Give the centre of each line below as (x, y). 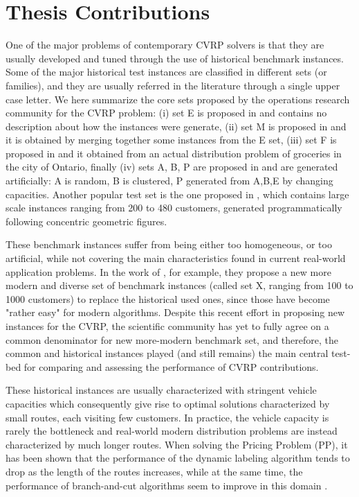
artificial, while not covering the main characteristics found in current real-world (176, 258)
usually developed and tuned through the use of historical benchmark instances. (175, 58)
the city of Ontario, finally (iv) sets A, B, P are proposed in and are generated (172, 167)
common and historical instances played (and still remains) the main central (167, 353)
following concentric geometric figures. (86, 221)
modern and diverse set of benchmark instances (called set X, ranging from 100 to (179, 285)
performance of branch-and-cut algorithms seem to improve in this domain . (167, 485)
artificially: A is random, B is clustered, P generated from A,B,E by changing (169, 181)
